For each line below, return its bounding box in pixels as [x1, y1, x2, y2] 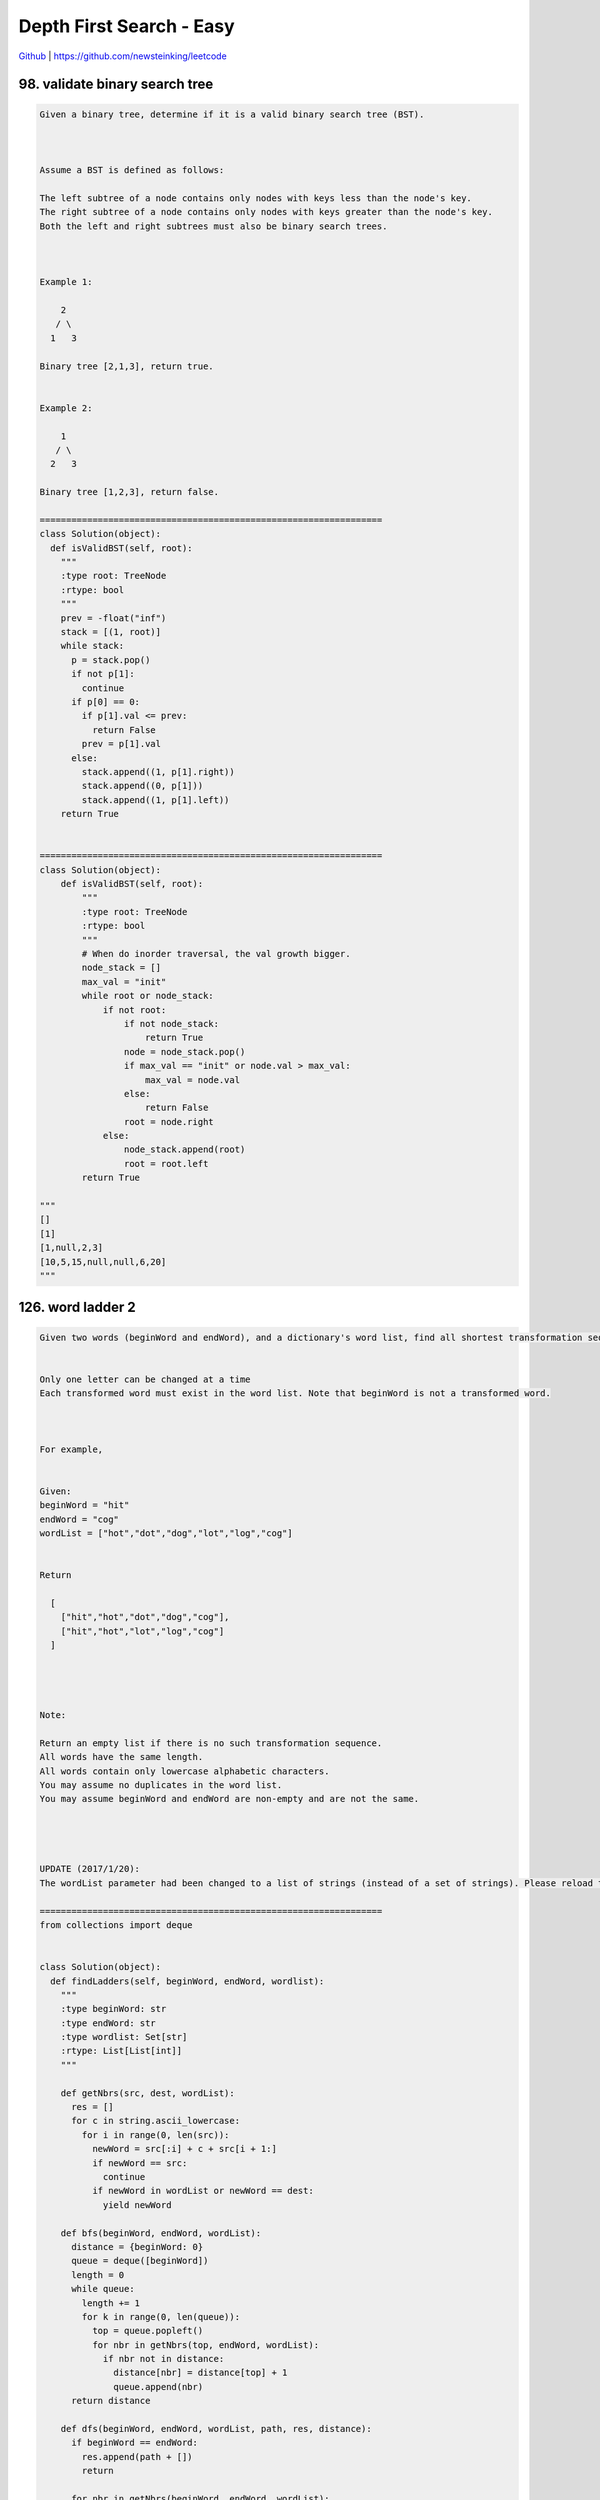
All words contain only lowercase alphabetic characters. [39, 1765, 330, 1777]
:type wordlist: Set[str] [60, 2031, 188, 2043]
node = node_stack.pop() [123, 1046, 246, 1057]
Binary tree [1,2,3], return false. [39, 486, 220, 498]
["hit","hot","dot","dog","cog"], [60, 1611, 230, 1623]
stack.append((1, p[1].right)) [81, 766, 235, 777]
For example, [39, 1443, 104, 1455]
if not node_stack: [123, 1018, 220, 1029]
